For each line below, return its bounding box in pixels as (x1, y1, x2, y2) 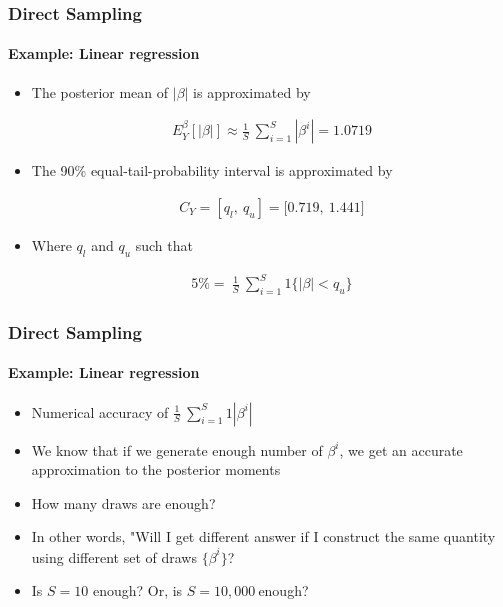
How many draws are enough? (31, 492, 216, 513)
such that (135, 234, 193, 255)
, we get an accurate (339, 439, 463, 460)
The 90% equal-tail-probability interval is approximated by (31, 160, 393, 181)
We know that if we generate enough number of (31, 439, 323, 460)
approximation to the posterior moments (31, 459, 281, 480)
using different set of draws (31, 546, 197, 567)
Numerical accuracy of (31, 401, 169, 422)
